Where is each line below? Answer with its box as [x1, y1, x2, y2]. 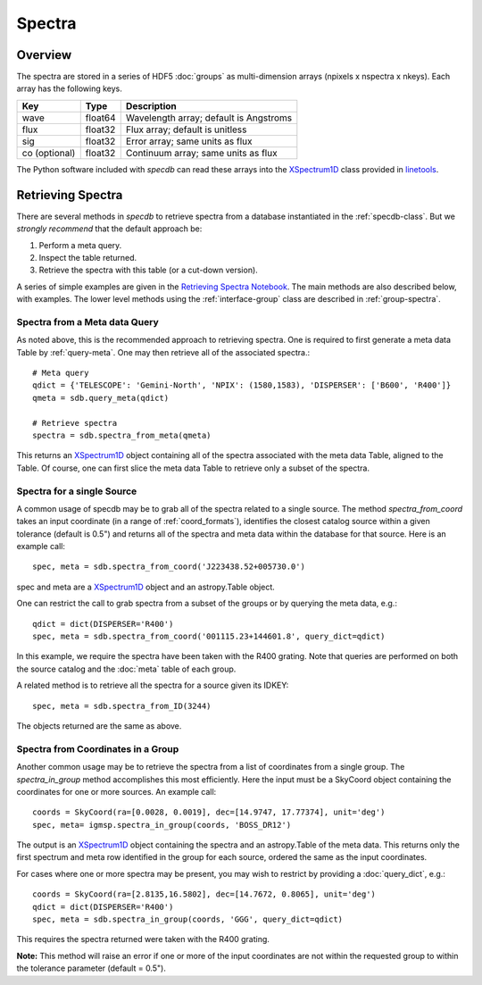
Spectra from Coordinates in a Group [16, 742, 179, 755]
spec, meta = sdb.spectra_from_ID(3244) [32, 701, 212, 711]
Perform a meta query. [38, 239, 122, 250]
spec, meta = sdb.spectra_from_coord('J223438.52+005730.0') [32, 562, 305, 572]
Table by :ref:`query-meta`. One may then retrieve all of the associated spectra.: [16, 346, 311, 357]
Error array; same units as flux [125, 135, 253, 147]
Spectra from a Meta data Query [16, 315, 160, 328]
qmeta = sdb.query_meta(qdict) [32, 393, 170, 403]
